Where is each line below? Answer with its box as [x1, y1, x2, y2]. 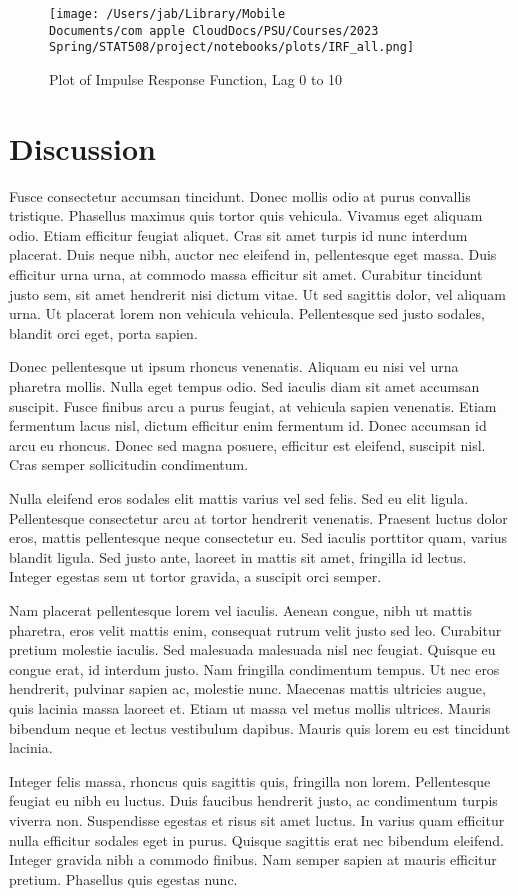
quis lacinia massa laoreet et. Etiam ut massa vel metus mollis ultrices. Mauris [9, 697, 491, 718]
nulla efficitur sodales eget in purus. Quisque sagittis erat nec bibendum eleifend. [9, 829, 504, 850]
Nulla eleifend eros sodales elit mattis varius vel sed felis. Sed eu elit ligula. [9, 488, 469, 508]
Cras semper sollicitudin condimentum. [9, 454, 249, 475]
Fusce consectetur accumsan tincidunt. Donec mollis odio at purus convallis [9, 185, 471, 206]
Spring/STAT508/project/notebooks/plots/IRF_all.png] [49, 40, 415, 55]
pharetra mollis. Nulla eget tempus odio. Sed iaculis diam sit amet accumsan [9, 376, 480, 397]
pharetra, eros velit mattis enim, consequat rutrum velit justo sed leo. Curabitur [9, 619, 502, 640]
